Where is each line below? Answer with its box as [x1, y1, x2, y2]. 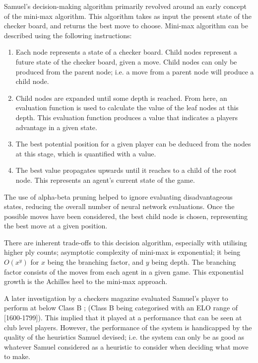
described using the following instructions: [4, 30, 132, 40]
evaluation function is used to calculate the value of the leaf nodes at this [15, 102, 239, 113]
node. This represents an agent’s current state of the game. [15, 174, 195, 185]
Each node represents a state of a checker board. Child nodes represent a [15, 47, 237, 57]
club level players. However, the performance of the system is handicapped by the [4, 322, 252, 332]
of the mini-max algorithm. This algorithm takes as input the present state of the [4, 10, 252, 21]
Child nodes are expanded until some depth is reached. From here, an [15, 92, 227, 103]
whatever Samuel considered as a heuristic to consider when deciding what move [4, 341, 249, 352]
